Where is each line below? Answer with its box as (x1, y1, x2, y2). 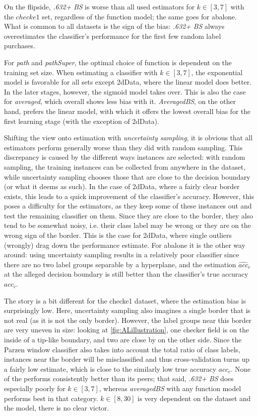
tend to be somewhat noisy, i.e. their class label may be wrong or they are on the (4, 220, 251, 230)
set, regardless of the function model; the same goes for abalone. (42, 11, 237, 21)
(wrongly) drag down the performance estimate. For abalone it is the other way (4, 239, 246, 250)
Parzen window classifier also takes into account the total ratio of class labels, (4, 344, 241, 354)
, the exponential (191, 67, 243, 77)
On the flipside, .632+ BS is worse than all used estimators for (4, 1, 195, 11)
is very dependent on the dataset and (137, 393, 251, 403)
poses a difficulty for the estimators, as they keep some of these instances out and (4, 201, 252, 211)
